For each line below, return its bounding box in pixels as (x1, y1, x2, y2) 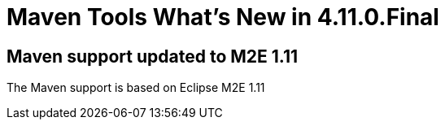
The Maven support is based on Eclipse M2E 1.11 (7, 80, 265, 95)
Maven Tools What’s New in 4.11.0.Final (7, 3, 439, 31)
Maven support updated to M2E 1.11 (7, 46, 299, 67)
